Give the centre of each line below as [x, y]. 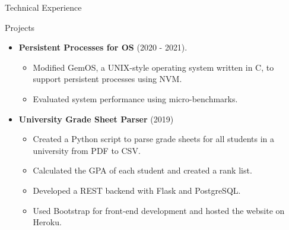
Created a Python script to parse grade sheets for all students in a [154, 139]
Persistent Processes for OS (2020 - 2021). [103, 47]
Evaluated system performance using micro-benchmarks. [135, 98]
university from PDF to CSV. [87, 150]
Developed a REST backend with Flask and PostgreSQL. [137, 190]
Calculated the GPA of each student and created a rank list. [142, 170]
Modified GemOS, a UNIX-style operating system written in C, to [153, 67]
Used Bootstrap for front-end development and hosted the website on [159, 210]
